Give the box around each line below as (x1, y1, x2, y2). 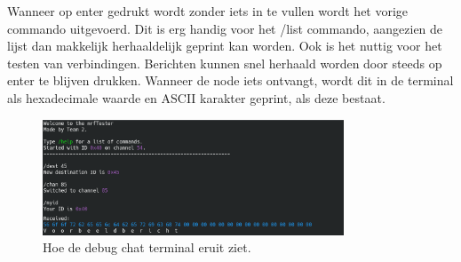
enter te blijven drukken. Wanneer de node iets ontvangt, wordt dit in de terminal (7, 71, 454, 90)
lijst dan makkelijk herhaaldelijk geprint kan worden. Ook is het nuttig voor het (7, 36, 442, 55)
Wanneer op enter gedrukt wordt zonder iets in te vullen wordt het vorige (7, 2, 409, 20)
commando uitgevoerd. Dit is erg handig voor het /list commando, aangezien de (7, 19, 443, 37)
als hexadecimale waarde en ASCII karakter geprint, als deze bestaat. (7, 88, 385, 107)
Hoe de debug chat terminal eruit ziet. (43, 238, 251, 257)
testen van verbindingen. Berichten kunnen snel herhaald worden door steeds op (7, 53, 442, 72)
